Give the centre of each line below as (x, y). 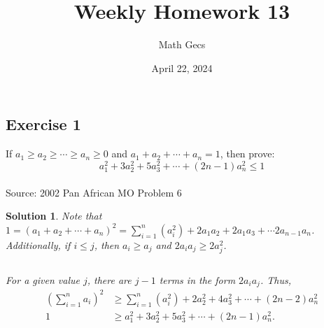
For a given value (43, 279)
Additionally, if (38, 244)
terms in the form (197, 279)
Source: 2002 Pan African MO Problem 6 (94, 192)
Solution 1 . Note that (54, 216)
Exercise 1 (43, 124)
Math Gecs (182, 44)
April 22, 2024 (182, 67)
